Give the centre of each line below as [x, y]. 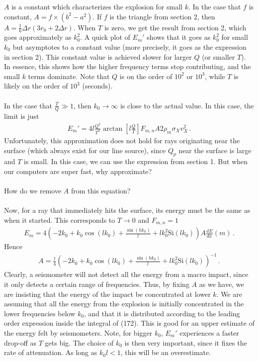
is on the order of [146, 76]
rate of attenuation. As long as [51, 352]
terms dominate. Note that [69, 76]
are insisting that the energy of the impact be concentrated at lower [107, 294]
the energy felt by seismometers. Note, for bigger [78, 333]
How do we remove [33, 191]
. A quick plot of [105, 37]
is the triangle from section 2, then [162, 16]
